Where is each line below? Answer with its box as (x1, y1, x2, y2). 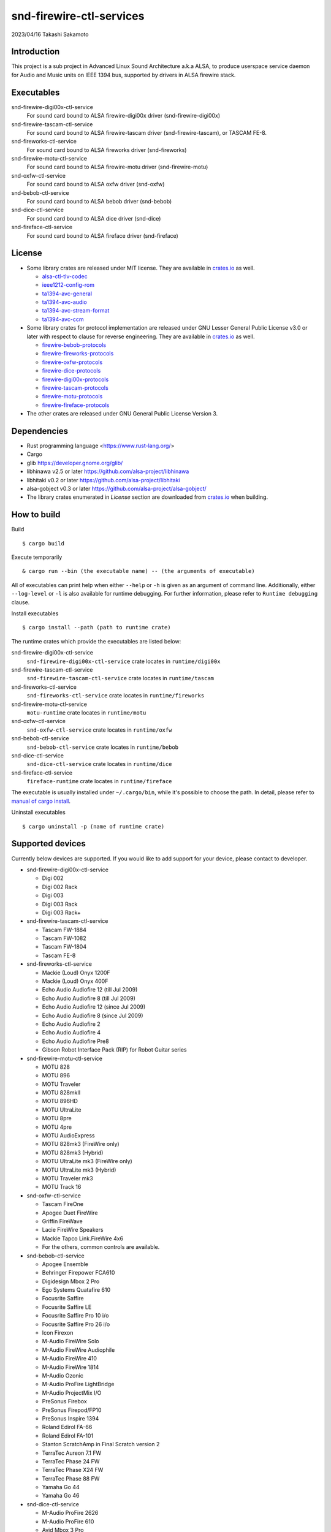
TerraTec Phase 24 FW (42, 1457, 100, 1465)
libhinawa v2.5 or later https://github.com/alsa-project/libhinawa (26, 468, 189, 475)
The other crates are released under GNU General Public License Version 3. (26, 410, 218, 417)
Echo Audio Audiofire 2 (42, 1020, 101, 1028)
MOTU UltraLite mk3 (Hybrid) (42, 1166, 116, 1174)
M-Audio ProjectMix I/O (42, 1389, 102, 1397)
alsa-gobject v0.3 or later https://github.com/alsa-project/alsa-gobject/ (26, 485, 207, 493)
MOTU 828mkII (42, 1089, 81, 1096)
